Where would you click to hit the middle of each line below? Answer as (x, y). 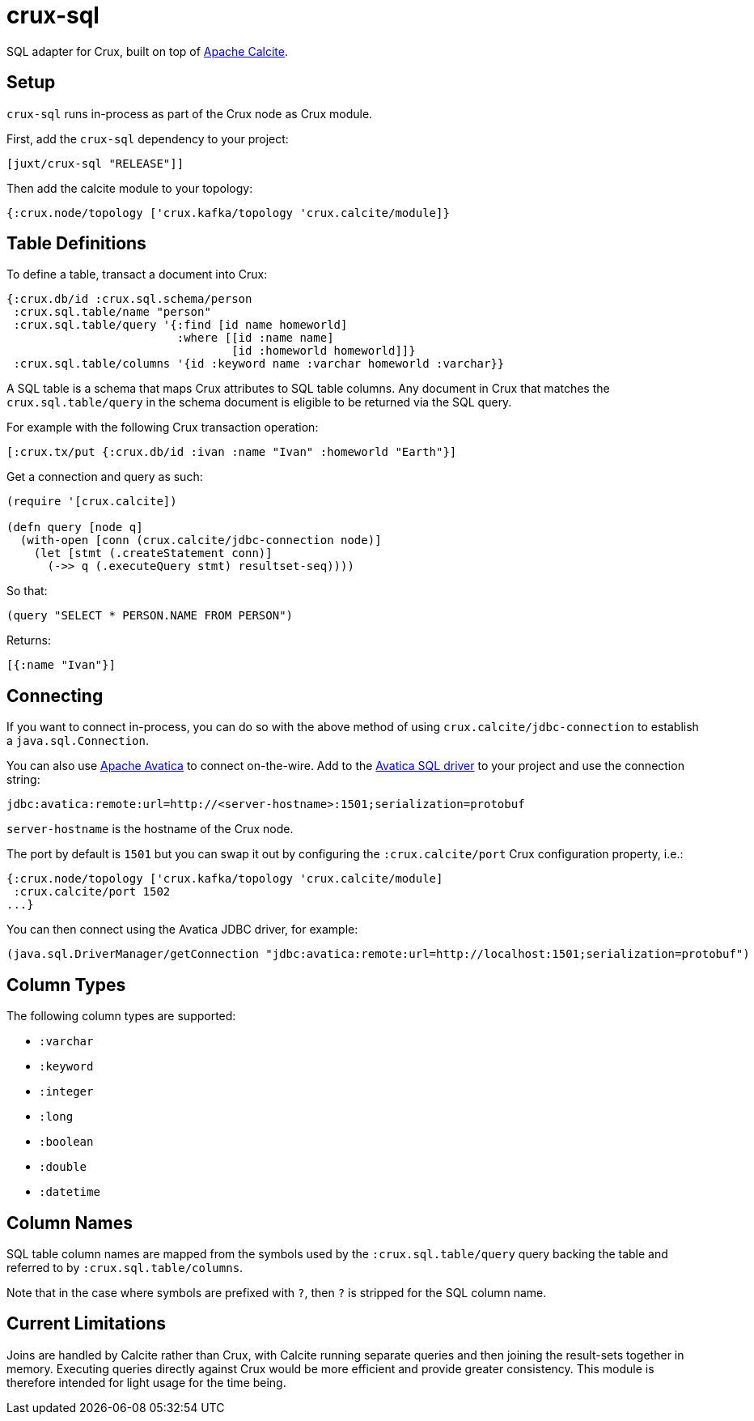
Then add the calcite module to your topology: (130, 188)
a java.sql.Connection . (78, 741)
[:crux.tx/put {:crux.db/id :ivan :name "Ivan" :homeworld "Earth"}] (232, 452)
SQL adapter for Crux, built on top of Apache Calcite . (147, 51)
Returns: (29, 640)
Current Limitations (87, 1324)
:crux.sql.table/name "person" (112, 312)
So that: (27, 591)
